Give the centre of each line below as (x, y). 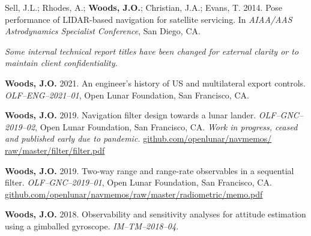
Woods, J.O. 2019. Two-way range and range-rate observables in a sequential (149, 170)
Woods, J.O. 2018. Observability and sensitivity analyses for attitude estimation (155, 214)
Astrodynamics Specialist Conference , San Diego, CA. (103, 31)
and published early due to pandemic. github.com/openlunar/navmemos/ (138, 138)
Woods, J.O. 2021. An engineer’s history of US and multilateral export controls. (155, 83)
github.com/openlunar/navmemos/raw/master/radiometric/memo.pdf (134, 194)
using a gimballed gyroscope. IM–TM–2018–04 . (92, 225)
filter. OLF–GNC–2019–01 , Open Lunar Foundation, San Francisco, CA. (138, 182)
